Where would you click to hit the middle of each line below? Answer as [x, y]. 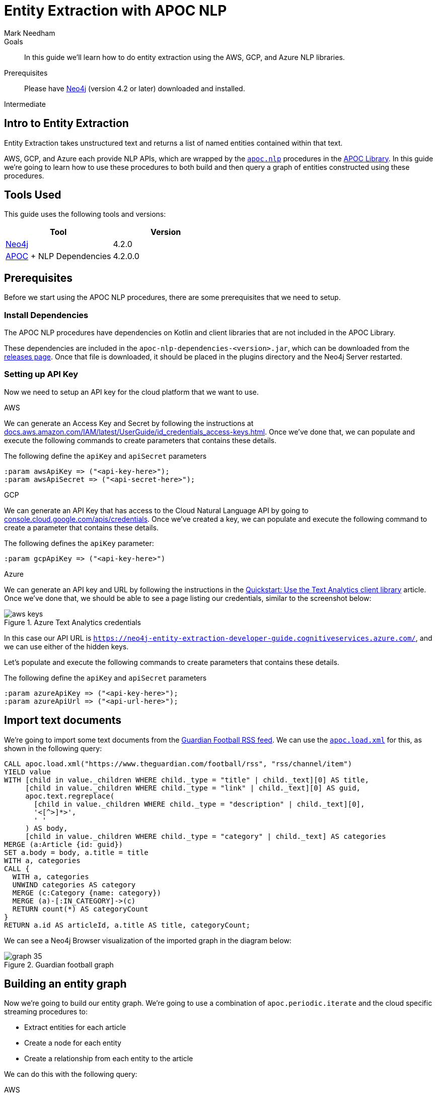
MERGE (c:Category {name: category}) [87, 893]
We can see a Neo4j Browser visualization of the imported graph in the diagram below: [148, 940]
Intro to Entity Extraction [66, 124]
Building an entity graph [65, 984]
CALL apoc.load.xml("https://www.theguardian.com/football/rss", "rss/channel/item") [178, 764]
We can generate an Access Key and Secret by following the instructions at [129, 423]
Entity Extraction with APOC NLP [116, 11]
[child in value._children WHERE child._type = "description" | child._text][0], [199, 804]
